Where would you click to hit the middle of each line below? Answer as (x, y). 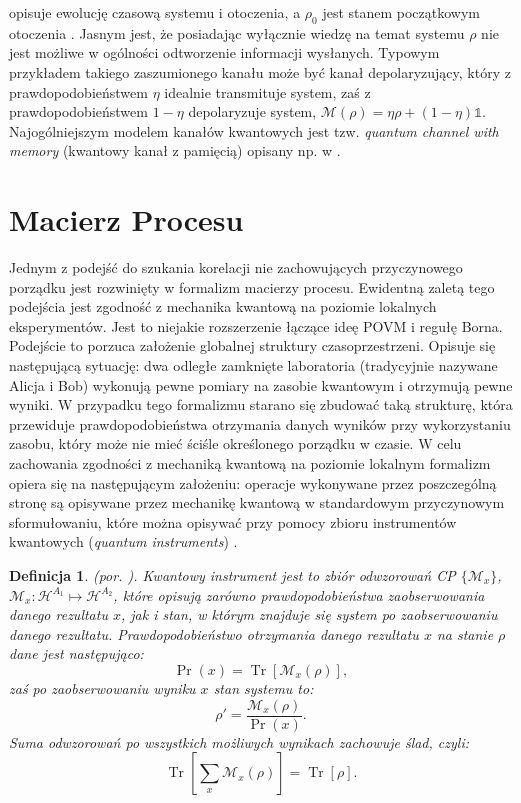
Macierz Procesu (126, 219)
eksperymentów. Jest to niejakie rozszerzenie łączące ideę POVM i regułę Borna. (256, 325)
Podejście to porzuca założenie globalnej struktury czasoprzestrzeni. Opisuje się (252, 345)
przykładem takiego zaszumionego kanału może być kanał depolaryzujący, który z (260, 71)
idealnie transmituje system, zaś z (267, 91)
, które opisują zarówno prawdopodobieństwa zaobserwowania (299, 594)
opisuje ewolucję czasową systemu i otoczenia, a (155, 12)
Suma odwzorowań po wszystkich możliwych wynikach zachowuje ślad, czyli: (239, 741)
